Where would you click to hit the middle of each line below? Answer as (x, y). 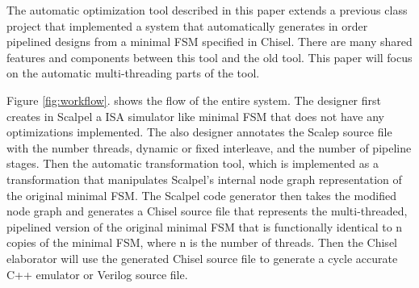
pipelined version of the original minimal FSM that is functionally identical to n (205, 226)
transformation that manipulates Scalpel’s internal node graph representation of (204, 179)
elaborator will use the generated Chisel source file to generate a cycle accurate (202, 258)
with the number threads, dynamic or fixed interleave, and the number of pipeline (209, 147)
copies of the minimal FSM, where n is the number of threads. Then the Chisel (202, 242)
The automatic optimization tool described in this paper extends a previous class (207, 10)
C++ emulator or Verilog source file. (97, 274)
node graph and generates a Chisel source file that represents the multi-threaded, (207, 211)
